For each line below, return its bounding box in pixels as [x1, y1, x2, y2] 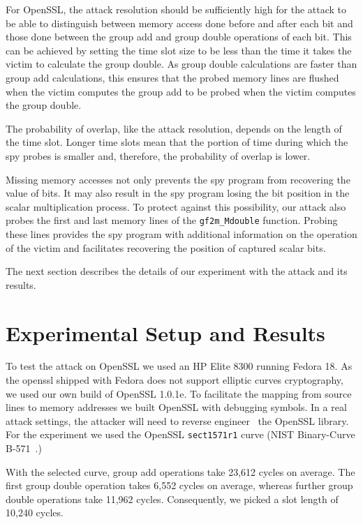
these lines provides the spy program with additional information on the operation [6, 226, 357, 241]
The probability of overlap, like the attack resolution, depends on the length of [6, 121, 342, 135]
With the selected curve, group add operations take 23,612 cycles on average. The [6, 464, 355, 479]
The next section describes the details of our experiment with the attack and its [6, 264, 348, 278]
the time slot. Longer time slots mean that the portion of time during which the [6, 135, 348, 149]
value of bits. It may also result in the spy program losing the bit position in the [6, 186, 350, 200]
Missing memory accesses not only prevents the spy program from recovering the [6, 172, 350, 186]
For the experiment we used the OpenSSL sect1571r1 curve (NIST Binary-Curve [6, 427, 355, 442]
